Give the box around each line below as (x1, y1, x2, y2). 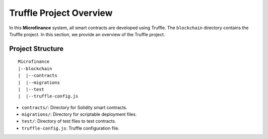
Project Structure (9, 45, 64, 53)
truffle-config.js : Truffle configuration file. (21, 125, 120, 131)
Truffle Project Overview (9, 7, 113, 18)
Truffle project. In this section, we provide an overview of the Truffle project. (9, 31, 165, 37)
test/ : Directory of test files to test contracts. (21, 118, 116, 124)
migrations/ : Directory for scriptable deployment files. (21, 111, 137, 117)
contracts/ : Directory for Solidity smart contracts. (21, 104, 128, 110)
